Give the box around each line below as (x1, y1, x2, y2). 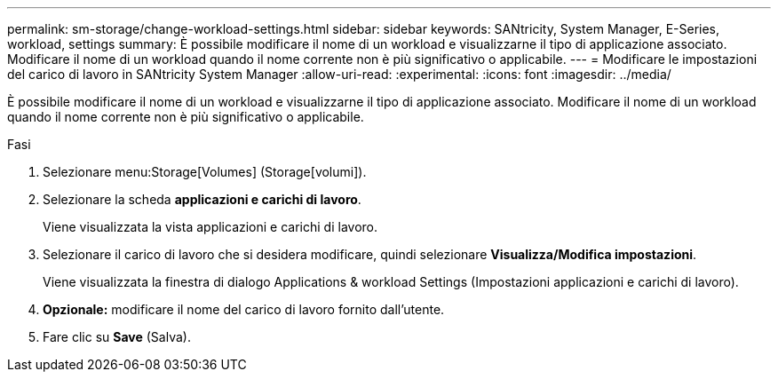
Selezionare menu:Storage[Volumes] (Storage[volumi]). (43, 164, 367, 179)
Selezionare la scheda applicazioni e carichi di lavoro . (43, 192, 361, 207)
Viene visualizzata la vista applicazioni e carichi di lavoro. (43, 219, 378, 234)
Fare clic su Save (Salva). (43, 329, 191, 344)
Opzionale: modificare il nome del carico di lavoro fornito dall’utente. (43, 302, 445, 317)
